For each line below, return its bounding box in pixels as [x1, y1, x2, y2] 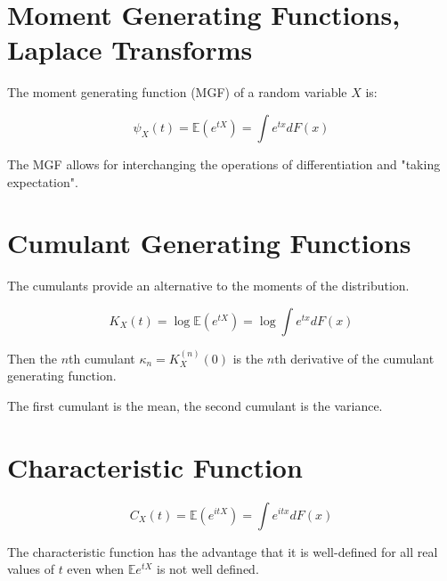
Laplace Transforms [7, 31, 253, 68]
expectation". [7, 172, 78, 191]
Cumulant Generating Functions [7, 225, 411, 261]
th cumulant [69, 348, 135, 367]
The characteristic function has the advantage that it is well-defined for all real [7, 542, 438, 561]
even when [67, 560, 125, 578]
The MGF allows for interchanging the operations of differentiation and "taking [7, 154, 441, 173]
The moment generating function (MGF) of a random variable [7, 83, 347, 102]
